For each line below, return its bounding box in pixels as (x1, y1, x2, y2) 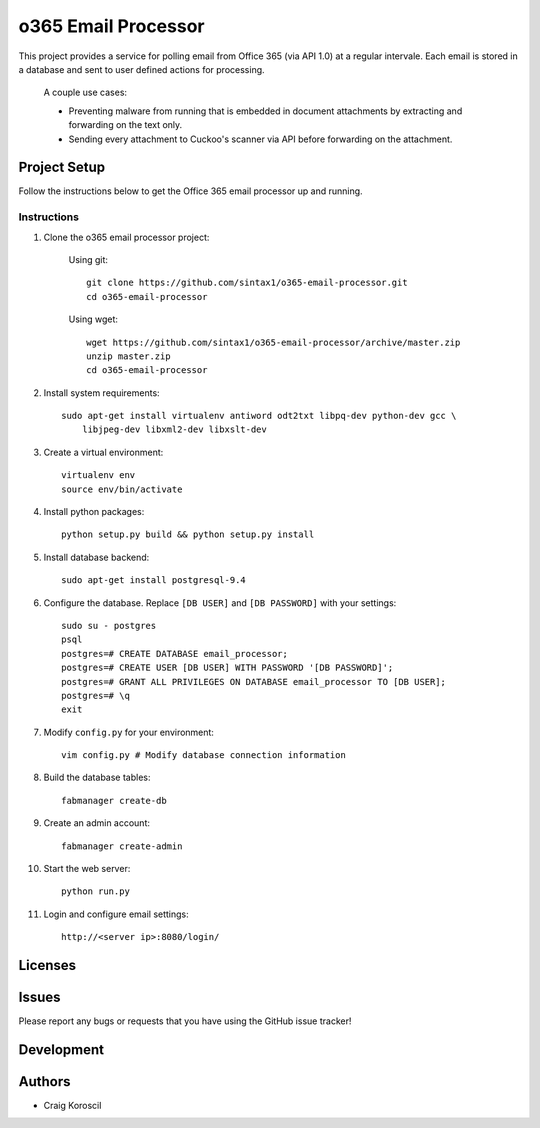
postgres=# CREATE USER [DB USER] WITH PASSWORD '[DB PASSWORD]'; (61, 662, 394, 674)
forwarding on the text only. (68, 119, 183, 131)
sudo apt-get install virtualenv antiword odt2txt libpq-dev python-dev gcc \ (61, 410, 457, 422)
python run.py (61, 886, 130, 897)
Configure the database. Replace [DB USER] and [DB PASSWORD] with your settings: (43, 596, 397, 609)
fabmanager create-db (61, 795, 167, 806)
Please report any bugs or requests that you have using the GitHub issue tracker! (18, 1015, 352, 1027)
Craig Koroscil (43, 1100, 102, 1112)
